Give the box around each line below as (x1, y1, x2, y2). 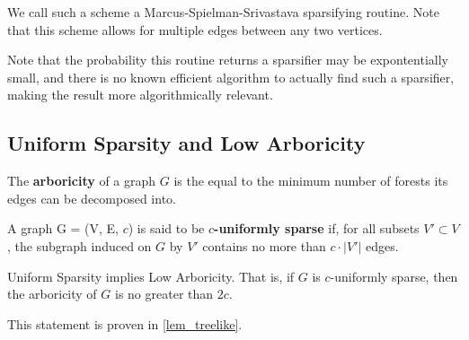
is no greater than (115, 284, 214, 303)
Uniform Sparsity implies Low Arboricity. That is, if (7, 266, 295, 285)
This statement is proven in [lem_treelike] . (7, 314, 243, 333)
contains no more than (202, 236, 326, 255)
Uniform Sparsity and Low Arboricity (7, 129, 366, 157)
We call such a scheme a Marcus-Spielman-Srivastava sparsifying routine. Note (7, 3, 439, 21)
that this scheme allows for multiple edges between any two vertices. (7, 20, 383, 39)
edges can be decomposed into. (7, 188, 176, 207)
